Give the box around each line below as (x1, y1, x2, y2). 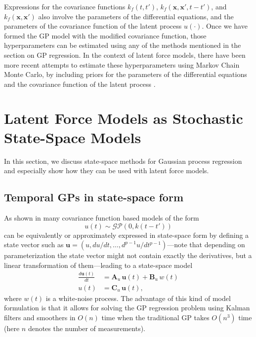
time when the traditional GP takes (101, 312, 210, 322)
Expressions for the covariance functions (4, 1, 126, 11)
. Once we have (202, 21, 248, 31)
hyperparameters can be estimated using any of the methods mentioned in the (4, 40, 241, 50)
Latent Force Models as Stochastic (4, 108, 243, 128)
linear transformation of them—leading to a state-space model (4, 260, 193, 270)
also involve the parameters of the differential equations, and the (38, 11, 234, 21)
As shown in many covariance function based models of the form (4, 213, 199, 223)
